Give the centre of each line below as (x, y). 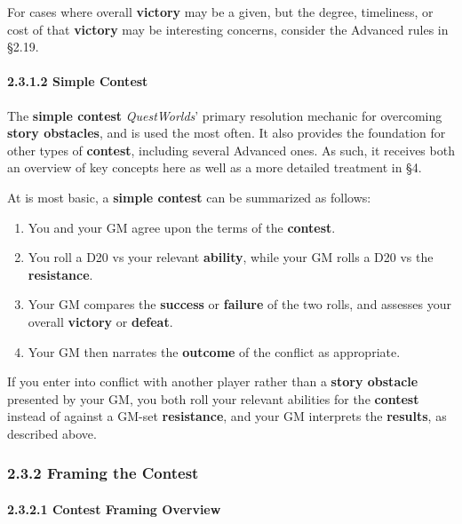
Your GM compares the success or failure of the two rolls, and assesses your (240, 304)
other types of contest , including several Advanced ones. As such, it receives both (231, 150)
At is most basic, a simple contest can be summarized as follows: (189, 197)
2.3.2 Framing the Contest (103, 473)
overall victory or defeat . (100, 321)
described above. (52, 433)
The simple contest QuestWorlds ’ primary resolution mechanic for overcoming (225, 115)
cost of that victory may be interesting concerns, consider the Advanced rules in (228, 29)
